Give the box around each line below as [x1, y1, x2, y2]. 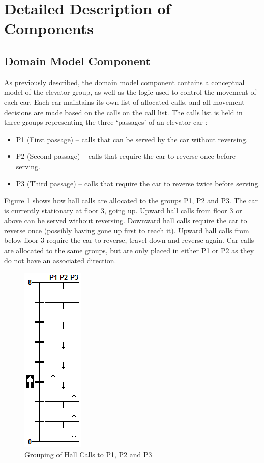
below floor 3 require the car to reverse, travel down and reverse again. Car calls [4, 235, 254, 246]
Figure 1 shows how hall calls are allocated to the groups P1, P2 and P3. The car [4, 195, 258, 206]
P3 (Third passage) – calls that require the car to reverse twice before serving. [16, 178, 260, 188]
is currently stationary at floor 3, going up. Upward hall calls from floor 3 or [4, 205, 242, 215]
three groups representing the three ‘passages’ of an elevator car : [4, 117, 208, 127]
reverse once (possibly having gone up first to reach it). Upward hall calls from [4, 225, 249, 235]
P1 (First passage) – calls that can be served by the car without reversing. [16, 133, 248, 144]
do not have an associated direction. [4, 255, 116, 265]
